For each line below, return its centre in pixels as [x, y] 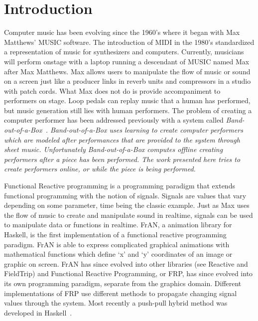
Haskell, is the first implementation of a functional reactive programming [115, 234]
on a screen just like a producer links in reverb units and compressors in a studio [128, 81]
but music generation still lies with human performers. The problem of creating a [128, 110]
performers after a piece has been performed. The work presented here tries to [122, 159]
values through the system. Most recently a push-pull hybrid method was [116, 303]
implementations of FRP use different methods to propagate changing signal [121, 293]
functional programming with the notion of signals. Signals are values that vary [125, 195]
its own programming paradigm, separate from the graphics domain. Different [123, 283]
